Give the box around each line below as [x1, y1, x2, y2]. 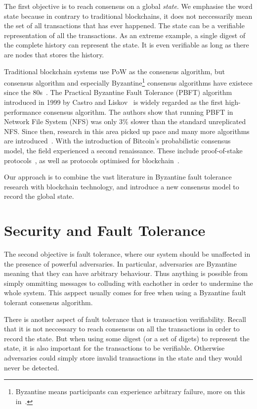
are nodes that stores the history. [4, 49, 104, 59]
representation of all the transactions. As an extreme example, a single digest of [4, 30, 246, 40]
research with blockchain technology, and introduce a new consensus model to [4, 181, 239, 191]
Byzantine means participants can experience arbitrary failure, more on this [15, 386, 246, 397]
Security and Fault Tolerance [4, 220, 206, 240]
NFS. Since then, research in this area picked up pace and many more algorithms [4, 126, 250, 136]
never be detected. [4, 362, 59, 372]
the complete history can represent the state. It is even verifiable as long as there [4, 40, 249, 50]
